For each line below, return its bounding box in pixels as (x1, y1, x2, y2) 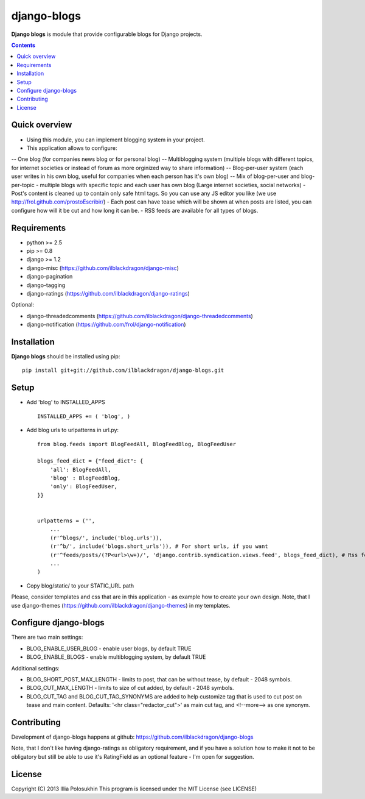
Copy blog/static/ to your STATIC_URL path (26, 582, 134, 589)
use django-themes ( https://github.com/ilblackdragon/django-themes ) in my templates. (11, 602, 231, 609)
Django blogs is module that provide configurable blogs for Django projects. (11, 30, 203, 38)
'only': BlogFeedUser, (49, 483, 118, 490)
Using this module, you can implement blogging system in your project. (26, 136, 205, 143)
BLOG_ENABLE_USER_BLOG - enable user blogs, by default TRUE (26, 645, 192, 652)
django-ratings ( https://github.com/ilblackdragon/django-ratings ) (26, 289, 190, 297)
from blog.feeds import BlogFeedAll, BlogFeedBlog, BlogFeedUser (37, 441, 237, 447)
